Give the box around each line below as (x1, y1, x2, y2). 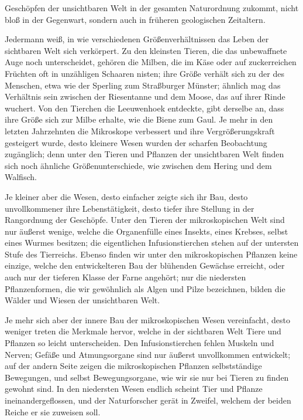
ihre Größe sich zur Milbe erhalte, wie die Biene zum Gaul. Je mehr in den (5, 113, 273, 126)
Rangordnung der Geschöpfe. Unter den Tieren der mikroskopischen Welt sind (5, 214, 285, 226)
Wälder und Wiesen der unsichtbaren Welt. (5, 294, 160, 306)
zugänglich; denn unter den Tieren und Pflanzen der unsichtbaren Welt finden (5, 148, 284, 160)
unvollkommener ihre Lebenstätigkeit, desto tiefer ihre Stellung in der (5, 202, 254, 214)
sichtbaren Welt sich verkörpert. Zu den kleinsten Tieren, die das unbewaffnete (5, 44, 287, 56)
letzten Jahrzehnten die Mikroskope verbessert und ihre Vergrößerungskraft (5, 124, 275, 137)
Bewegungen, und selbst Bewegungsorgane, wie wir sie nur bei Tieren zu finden (5, 371, 289, 383)
